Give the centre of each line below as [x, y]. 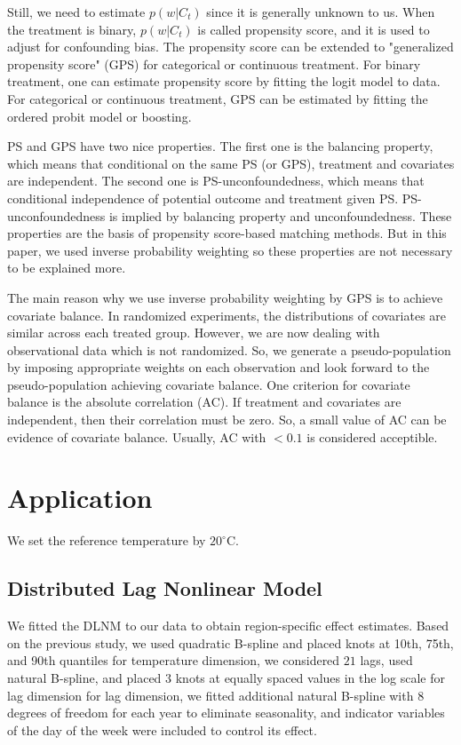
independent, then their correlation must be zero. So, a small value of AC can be [227, 420]
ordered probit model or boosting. [99, 116]
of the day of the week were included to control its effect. [162, 729]
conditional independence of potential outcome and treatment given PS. [203, 198]
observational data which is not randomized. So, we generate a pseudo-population [229, 349]
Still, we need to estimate [76, 12]
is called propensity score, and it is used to [314, 29]
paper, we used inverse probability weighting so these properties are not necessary [230, 250]
